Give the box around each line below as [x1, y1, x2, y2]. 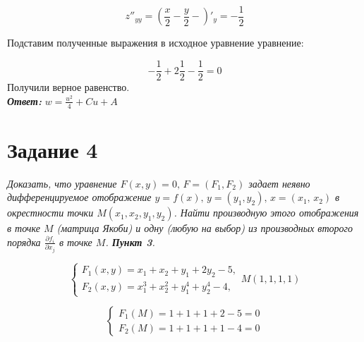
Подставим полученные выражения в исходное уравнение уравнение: [7, 35, 304, 50]
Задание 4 [7, 135, 98, 164]
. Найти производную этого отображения [174, 205, 359, 220]
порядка [7, 234, 41, 249]
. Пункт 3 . [105, 234, 155, 249]
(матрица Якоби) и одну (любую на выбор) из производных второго [56, 221, 353, 236]
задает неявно [248, 176, 310, 190]
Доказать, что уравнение [7, 176, 117, 190]
